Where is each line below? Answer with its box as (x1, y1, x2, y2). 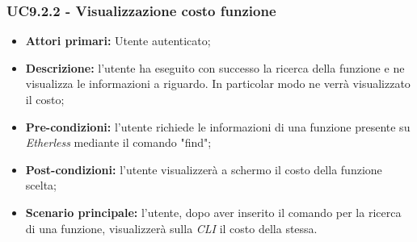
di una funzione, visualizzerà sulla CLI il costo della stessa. (25, 219, 318, 236)
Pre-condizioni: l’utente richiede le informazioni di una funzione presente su (25, 118, 411, 135)
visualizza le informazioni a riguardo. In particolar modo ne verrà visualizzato (25, 75, 411, 92)
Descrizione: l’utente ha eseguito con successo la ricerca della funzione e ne (25, 59, 405, 76)
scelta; (25, 177, 57, 194)
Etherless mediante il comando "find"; (25, 134, 212, 151)
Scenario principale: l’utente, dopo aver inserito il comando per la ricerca (25, 203, 402, 220)
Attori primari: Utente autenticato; (25, 32, 211, 49)
